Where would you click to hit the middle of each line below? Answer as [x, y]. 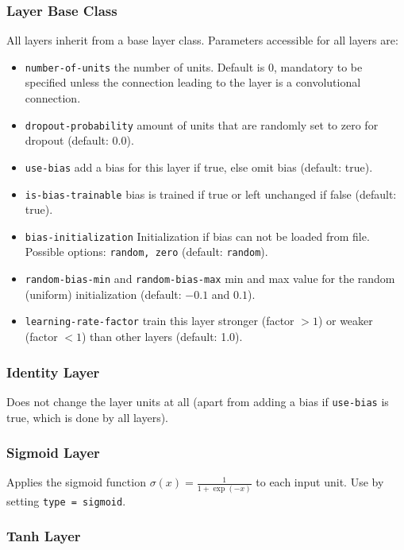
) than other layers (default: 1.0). [162, 337]
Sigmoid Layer [53, 453]
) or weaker [345, 321]
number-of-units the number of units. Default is [145, 66]
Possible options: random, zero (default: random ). [146, 252]
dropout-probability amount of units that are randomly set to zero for [202, 124]
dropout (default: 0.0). [79, 140]
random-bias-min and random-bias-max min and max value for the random [210, 279]
